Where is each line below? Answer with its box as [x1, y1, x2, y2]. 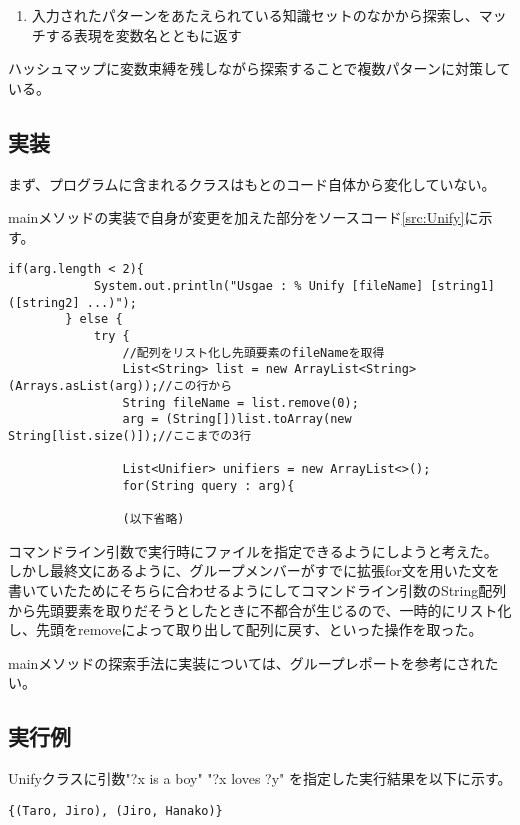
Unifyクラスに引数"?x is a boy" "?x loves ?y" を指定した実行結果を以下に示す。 [8, 768, 512, 789]
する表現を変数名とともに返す [45, 24, 242, 45]
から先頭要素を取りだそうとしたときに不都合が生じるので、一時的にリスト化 [8, 599, 512, 620]
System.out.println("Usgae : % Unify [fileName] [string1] [93, 279, 495, 294]
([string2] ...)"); [8, 295, 137, 310]
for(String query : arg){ [122, 478, 295, 493]
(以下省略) [122, 512, 185, 527]
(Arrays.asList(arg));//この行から [8, 378, 233, 393]
